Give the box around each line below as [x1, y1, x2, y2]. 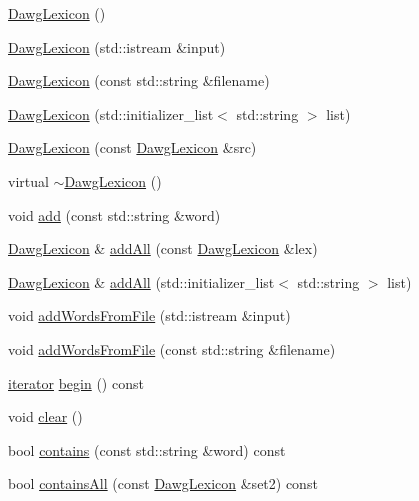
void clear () [8, 406, 83, 427]
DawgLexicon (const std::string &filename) [8, 70, 270, 91]
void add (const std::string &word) [8, 204, 221, 225]
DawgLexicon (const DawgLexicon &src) [8, 137, 257, 158]
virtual [8, 170, 49, 191]
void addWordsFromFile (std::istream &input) [8, 305, 291, 326]
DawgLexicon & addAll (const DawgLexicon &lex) [8, 238, 318, 259]
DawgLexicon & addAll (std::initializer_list [8, 271, 275, 292]
